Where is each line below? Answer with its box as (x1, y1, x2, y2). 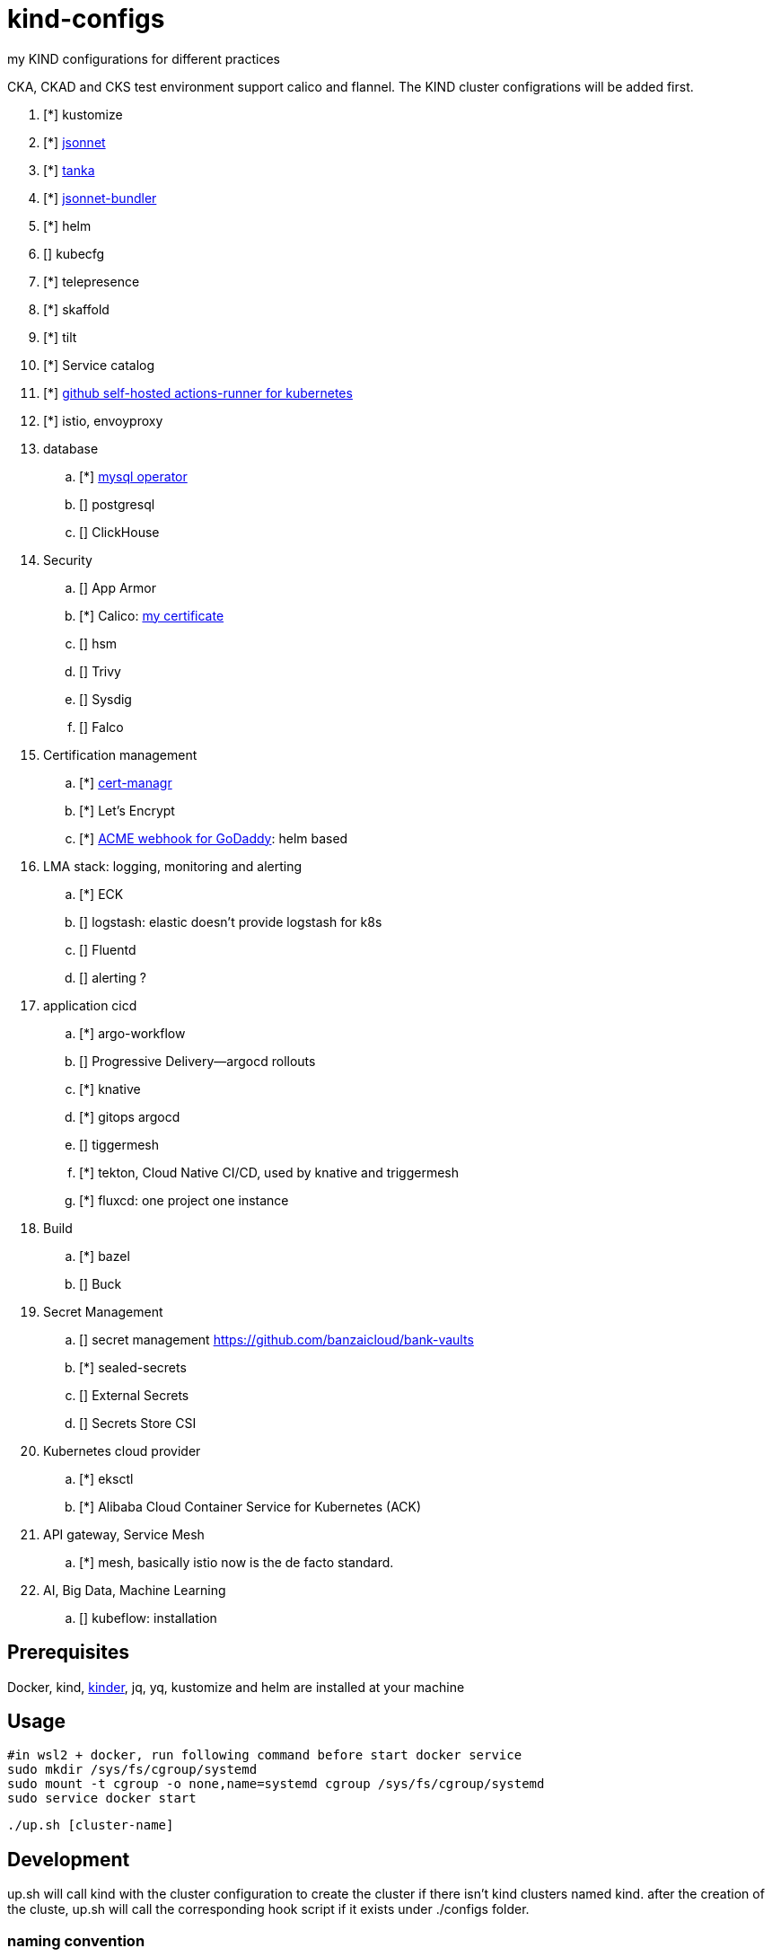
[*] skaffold (43, 301, 110, 317)
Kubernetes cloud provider (43, 1442, 201, 1459)
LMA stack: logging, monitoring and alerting (43, 858, 303, 874)
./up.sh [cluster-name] (7, 1818, 174, 1833)
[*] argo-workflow (79, 1025, 186, 1041)
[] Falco (79, 718, 124, 735)
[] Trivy (79, 663, 121, 679)
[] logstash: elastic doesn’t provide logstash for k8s (79, 913, 382, 930)
